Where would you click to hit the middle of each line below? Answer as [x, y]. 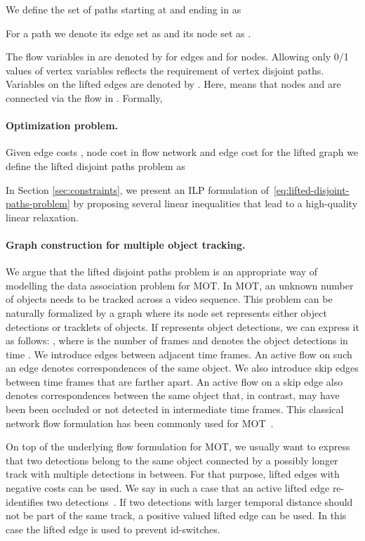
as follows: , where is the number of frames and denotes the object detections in [177, 340]
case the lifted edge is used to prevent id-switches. [113, 529]
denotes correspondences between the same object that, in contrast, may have [173, 395]
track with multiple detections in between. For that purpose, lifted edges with [173, 474]
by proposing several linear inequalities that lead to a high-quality [215, 203]
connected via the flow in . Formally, [84, 97]
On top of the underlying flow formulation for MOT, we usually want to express [178, 447]
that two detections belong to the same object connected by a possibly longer [172, 460]
